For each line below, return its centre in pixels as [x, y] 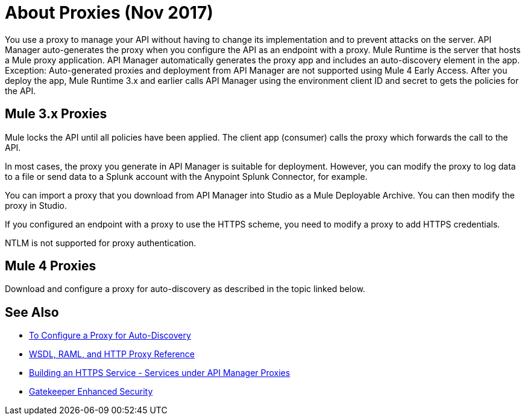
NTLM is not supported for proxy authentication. [101, 243]
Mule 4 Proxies [51, 266]
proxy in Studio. [36, 205]
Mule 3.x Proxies [56, 114]
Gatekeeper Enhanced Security [91, 392]
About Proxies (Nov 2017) [109, 13]
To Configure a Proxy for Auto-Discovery [110, 336]
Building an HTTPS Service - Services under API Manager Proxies [160, 373]
